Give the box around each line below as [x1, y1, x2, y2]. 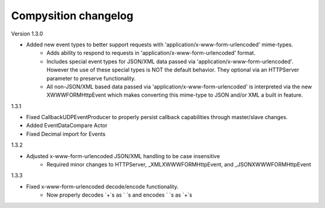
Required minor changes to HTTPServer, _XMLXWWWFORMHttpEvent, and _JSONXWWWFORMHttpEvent [46, 161, 311, 168]
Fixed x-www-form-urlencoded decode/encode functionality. [26, 183, 179, 190]
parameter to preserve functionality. [46, 75, 136, 82]
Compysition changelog [11, 9, 134, 22]
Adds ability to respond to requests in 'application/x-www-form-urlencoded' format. [46, 49, 256, 57]
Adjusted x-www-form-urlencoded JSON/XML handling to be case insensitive [26, 152, 220, 159]
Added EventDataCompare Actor [26, 122, 108, 129]
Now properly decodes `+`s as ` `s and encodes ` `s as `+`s [46, 191, 193, 198]
